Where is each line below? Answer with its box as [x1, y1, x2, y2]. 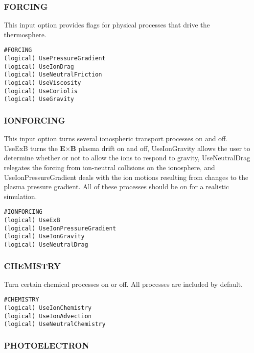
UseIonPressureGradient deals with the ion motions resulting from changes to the [4, 172, 249, 182]
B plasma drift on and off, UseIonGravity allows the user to [70, 143, 251, 153]
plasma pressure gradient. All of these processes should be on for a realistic [4, 181, 229, 192]
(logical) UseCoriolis [4, 87, 78, 95]
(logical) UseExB [4, 217, 60, 224]
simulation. [4, 191, 37, 201]
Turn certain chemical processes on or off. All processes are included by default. [4, 278, 243, 289]
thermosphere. [4, 29, 46, 39]
